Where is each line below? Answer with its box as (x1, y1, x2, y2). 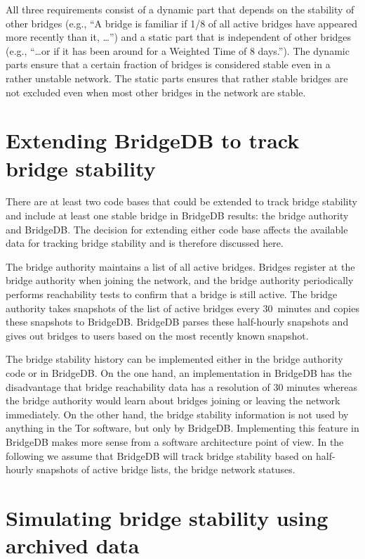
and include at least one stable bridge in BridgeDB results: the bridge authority (6, 208, 349, 223)
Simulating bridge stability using (6, 503, 328, 532)
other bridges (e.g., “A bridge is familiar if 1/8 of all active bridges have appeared (6, 15, 357, 30)
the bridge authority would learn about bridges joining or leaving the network (6, 393, 340, 408)
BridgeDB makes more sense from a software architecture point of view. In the (6, 434, 344, 449)
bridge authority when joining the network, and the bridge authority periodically (6, 273, 354, 288)
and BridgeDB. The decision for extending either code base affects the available (6, 221, 348, 236)
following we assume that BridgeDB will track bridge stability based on (6, 448, 313, 463)
